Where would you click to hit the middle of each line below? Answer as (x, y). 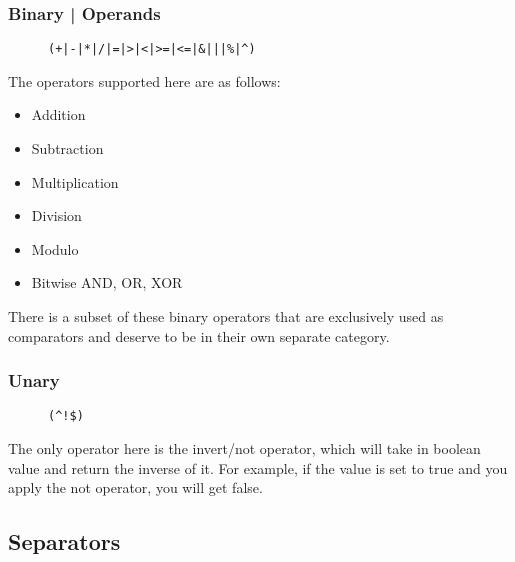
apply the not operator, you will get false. (135, 487)
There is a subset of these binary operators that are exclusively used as (226, 316)
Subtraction (67, 148)
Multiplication (75, 181)
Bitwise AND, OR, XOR (107, 282)
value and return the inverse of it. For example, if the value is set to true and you (258, 467)
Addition (58, 114)
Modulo (55, 248)
